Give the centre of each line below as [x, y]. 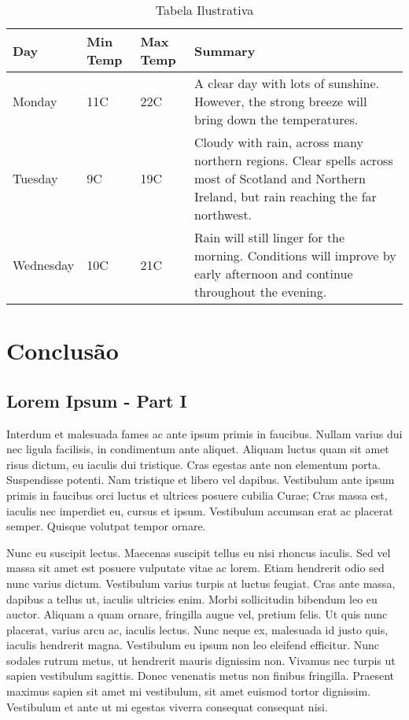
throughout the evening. [261, 292]
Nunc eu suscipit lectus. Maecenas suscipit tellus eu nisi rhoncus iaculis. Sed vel [199, 552]
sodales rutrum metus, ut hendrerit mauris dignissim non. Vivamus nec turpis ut [201, 660]
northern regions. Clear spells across [294, 160]
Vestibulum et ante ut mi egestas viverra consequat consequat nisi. [167, 706]
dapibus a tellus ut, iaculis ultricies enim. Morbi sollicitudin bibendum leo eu [192, 598]
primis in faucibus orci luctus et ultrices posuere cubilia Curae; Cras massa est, [197, 495]
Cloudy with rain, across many [279, 142]
